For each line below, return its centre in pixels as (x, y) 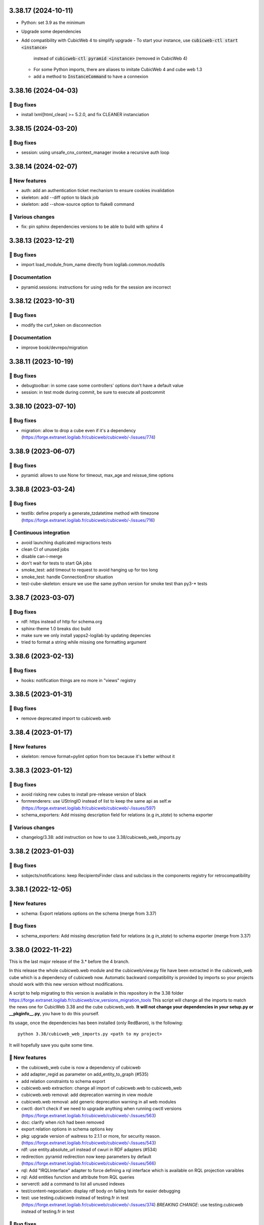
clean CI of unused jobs (45, 549)
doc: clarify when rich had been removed (63, 1122)
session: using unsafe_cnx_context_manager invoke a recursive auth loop (95, 152)
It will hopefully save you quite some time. (51, 1045)
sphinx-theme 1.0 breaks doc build (56, 628)
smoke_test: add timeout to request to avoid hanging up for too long (90, 570)
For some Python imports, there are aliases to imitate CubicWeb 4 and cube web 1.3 (118, 70)
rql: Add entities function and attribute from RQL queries (78, 1177)
